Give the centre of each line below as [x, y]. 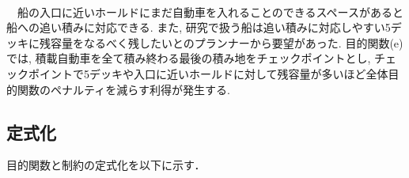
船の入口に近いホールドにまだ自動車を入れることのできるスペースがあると [210, 11]
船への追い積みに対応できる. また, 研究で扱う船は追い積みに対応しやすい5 [199, 27]
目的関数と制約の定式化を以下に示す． [106, 165]
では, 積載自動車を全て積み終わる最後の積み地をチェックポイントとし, [189, 58]
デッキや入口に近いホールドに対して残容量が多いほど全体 [239, 73]
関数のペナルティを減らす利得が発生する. [123, 89]
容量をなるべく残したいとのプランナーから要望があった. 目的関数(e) [227, 42]
